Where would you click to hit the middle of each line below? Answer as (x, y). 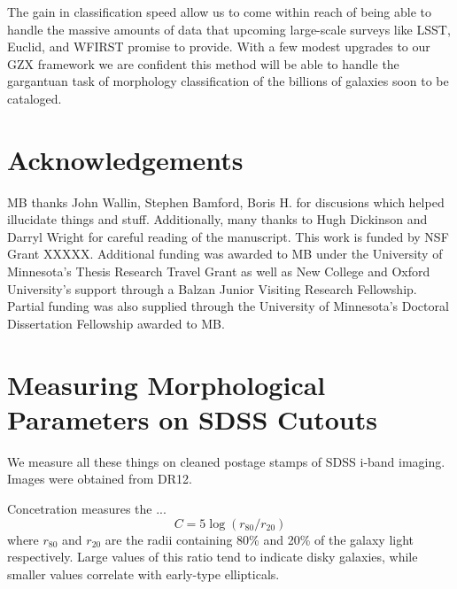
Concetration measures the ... (87, 508)
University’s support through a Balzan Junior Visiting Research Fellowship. (212, 288)
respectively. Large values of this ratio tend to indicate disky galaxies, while (213, 557)
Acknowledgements (125, 159)
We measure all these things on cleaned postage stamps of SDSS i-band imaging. (226, 461)
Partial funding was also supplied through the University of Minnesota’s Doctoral (228, 306)
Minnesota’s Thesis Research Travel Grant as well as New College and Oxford (219, 271)
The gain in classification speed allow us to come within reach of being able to (220, 12)
